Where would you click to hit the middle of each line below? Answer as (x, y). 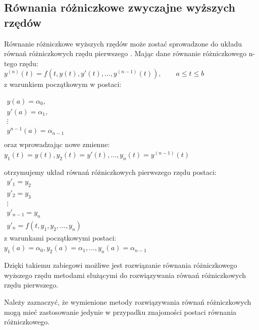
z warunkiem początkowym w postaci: (63, 84)
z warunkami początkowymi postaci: (60, 237)
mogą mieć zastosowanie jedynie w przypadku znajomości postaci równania (120, 312)
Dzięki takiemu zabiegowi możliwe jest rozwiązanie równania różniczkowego (121, 265)
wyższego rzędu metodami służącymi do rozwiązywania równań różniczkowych (125, 275)
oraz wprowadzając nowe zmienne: (57, 144)
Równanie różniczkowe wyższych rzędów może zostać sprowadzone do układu (123, 43)
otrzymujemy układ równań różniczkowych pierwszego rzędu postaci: (110, 172)
